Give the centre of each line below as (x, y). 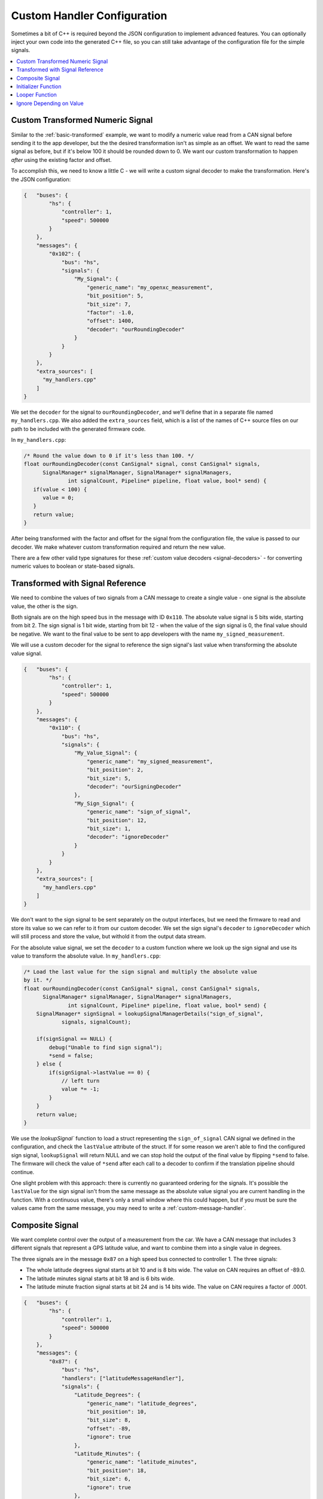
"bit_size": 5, (109, 778)
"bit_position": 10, (117, 1412)
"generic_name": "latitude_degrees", (142, 1403)
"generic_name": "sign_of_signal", (139, 812)
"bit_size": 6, (109, 1479)
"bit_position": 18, (117, 1470)
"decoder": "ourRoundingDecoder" (136, 329)
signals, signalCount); (96, 1022)
